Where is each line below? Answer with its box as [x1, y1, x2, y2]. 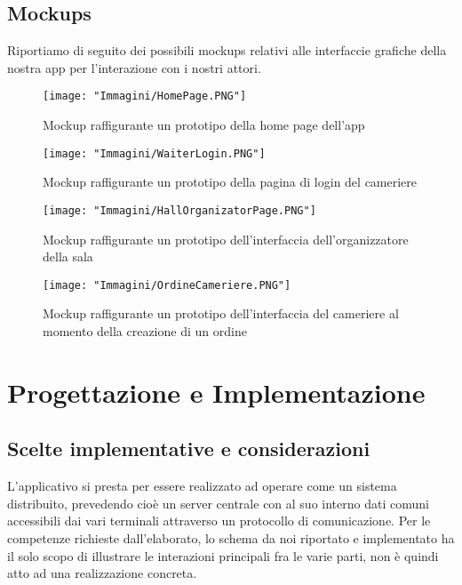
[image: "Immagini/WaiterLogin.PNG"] [43, 147, 266, 160]
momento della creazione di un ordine [43, 321, 247, 340]
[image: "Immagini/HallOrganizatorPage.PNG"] [43, 204, 316, 217]
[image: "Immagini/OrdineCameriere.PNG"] [43, 278, 291, 292]
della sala [43, 247, 93, 266]
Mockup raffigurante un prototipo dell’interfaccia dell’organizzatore [43, 229, 409, 248]
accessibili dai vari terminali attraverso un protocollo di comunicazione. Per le [7, 511, 431, 530]
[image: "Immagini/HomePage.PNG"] [43, 90, 247, 103]
